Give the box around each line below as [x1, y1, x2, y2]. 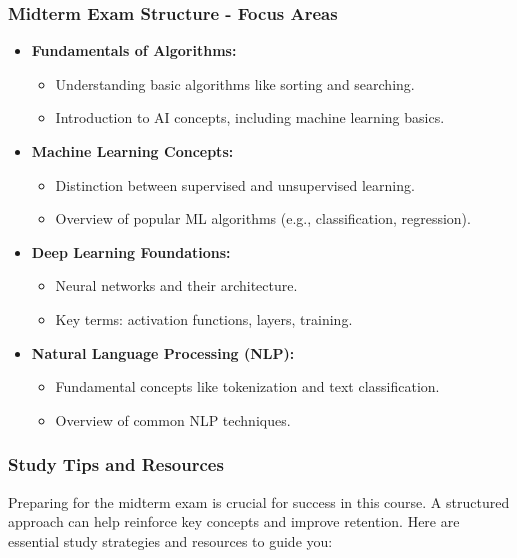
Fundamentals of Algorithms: [31, 40, 237, 61]
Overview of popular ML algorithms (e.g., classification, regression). [55, 208, 471, 229]
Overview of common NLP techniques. [55, 409, 291, 430]
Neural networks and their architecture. [55, 275, 298, 296]
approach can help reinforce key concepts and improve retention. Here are [8, 511, 460, 532]
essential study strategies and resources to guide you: [8, 530, 333, 551]
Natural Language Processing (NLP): [31, 342, 295, 363]
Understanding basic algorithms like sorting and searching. [55, 73, 415, 94]
